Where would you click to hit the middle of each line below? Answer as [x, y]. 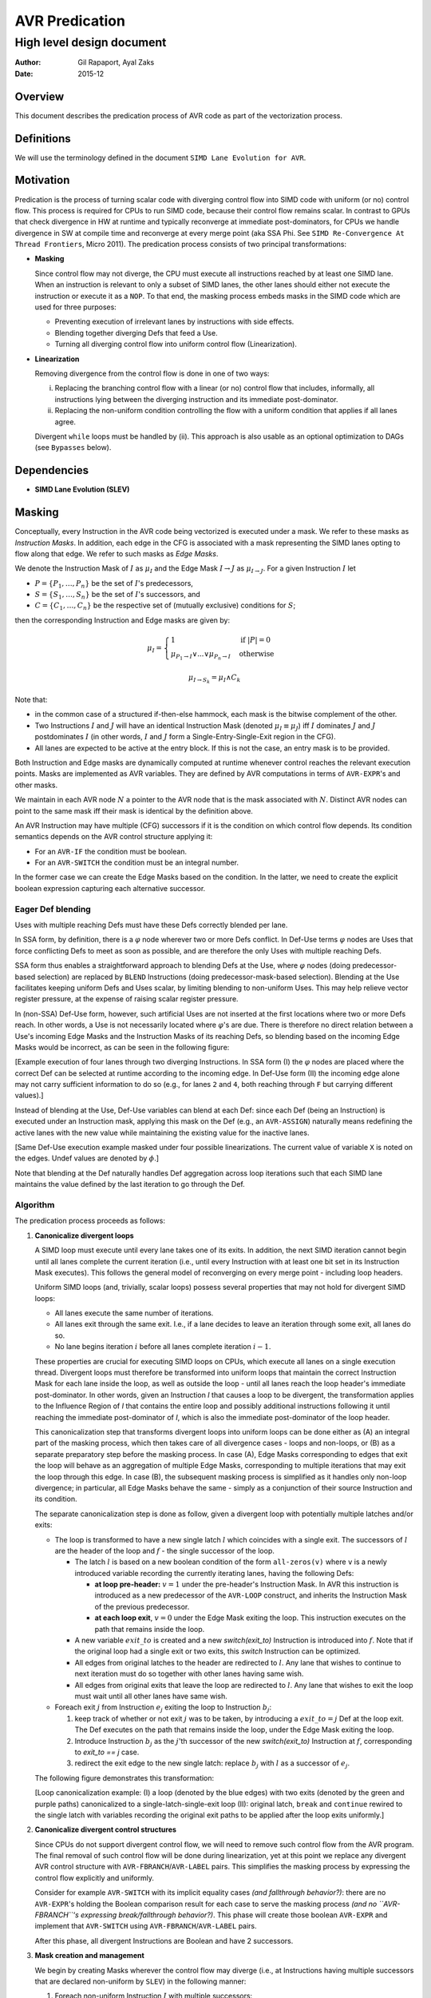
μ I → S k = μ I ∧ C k [214, 679]
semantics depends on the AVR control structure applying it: [114, 837]
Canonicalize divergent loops [85, 1236]
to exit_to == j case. [107, 1752]
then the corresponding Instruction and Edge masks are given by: [123, 620]
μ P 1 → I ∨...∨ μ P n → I [201, 656]
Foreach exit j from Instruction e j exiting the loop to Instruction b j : [163, 1708]
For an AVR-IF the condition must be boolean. [111, 851]
